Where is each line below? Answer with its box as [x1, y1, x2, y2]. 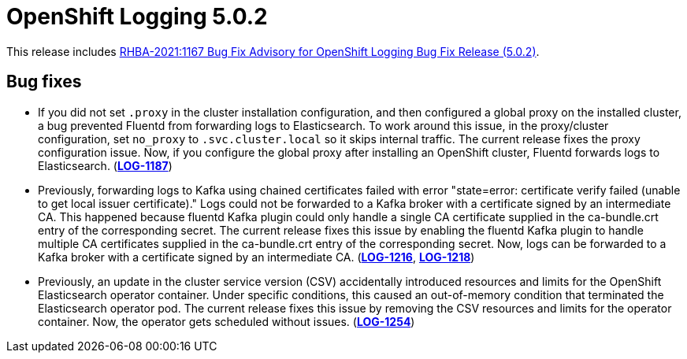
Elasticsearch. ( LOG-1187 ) [38, 158, 173, 172]
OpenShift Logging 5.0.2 [6, 3, 268, 30]
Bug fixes [6, 72, 82, 92]
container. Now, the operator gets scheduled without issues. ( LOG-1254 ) [38, 314, 415, 328]
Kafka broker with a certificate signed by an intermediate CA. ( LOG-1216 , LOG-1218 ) [38, 250, 475, 264]
